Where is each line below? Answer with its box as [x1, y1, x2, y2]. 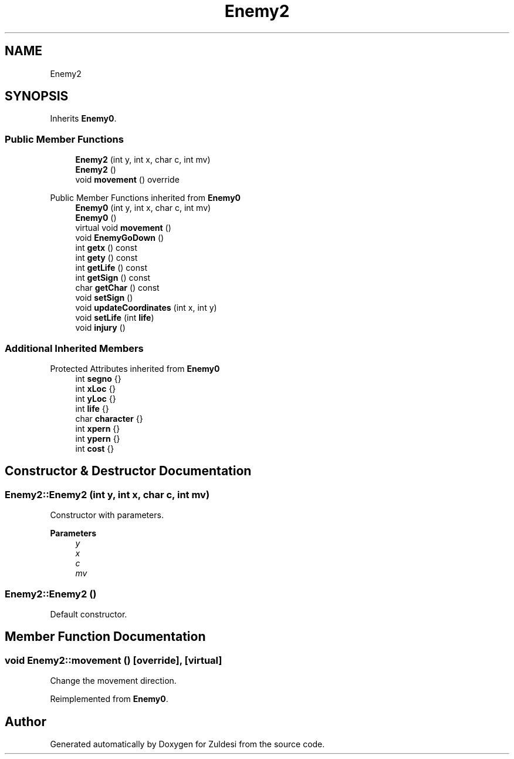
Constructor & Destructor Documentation [5, 464, 252, 479]
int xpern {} [75, 423, 120, 434]
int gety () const [75, 253, 138, 263]
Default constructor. [50, 609, 127, 619]
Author [5, 714, 46, 729]
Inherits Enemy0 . [50, 113, 117, 124]
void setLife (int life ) [75, 313, 154, 323]
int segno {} [75, 373, 121, 384]
